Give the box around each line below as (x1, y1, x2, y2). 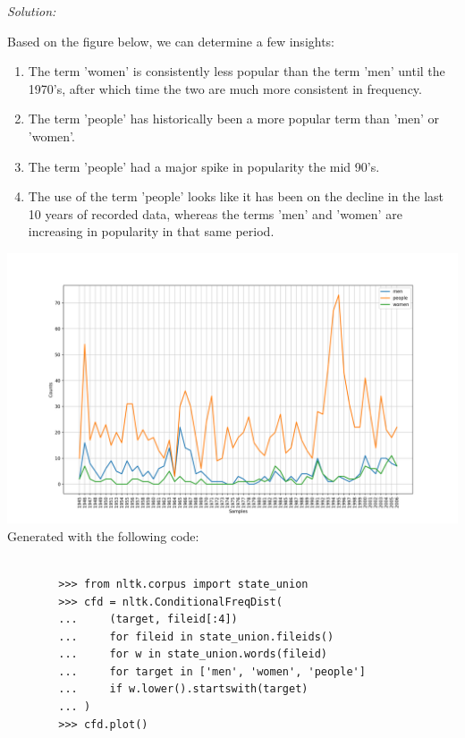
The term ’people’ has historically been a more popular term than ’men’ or (28, 109, 440, 128)
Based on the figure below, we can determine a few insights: (7, 31, 335, 50)
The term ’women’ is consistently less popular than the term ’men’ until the (28, 62, 445, 81)
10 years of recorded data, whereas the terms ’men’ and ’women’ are (28, 204, 402, 223)
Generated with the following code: (7, 526, 199, 545)
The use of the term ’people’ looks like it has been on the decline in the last (28, 187, 444, 206)
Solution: (7, 2, 56, 20)
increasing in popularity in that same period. (28, 222, 275, 241)
